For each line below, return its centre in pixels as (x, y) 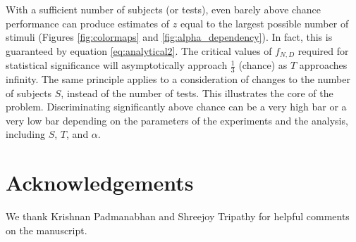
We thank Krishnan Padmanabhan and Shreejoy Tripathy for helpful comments (178, 216)
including (26, 134)
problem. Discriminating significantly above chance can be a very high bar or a (176, 107)
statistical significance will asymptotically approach (117, 65)
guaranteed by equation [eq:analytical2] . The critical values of (139, 50)
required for (323, 50)
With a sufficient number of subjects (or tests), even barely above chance (163, 9)
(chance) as (263, 65)
